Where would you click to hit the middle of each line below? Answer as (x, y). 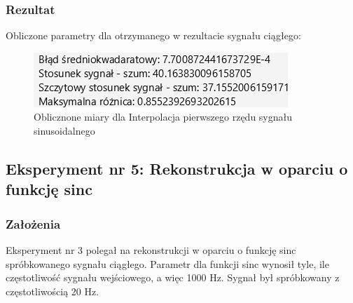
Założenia (33, 223)
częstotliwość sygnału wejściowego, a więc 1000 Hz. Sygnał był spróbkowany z (173, 277)
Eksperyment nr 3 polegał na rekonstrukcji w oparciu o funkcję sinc (151, 249)
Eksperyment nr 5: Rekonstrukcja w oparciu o (177, 168)
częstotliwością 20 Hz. (53, 291)
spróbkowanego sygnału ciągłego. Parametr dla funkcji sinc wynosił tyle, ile (167, 263)
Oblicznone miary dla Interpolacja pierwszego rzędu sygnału (163, 117)
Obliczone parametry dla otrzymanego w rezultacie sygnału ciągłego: (153, 35)
